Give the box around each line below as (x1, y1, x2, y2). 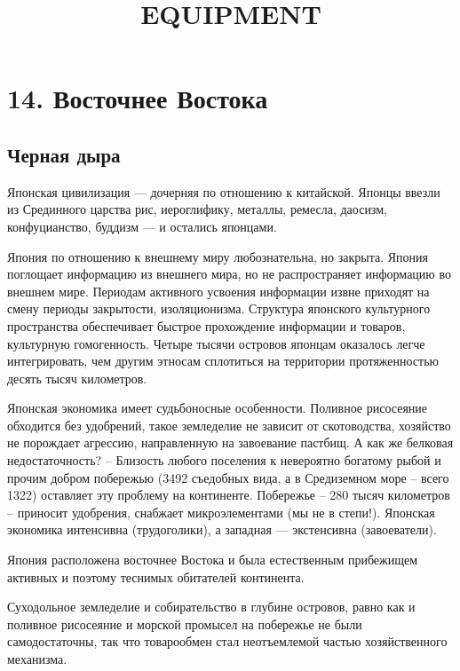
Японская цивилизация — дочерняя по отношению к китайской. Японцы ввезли (7, 182, 440, 201)
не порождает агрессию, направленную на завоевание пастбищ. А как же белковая (7, 433, 454, 452)
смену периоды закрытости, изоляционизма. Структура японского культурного (7, 299, 431, 318)
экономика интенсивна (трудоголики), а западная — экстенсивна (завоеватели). (7, 520, 437, 539)
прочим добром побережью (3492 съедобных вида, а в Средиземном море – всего (7, 468, 449, 486)
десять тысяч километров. (7, 368, 147, 387)
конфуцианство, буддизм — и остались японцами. (7, 217, 277, 235)
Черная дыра (7, 140, 121, 168)
